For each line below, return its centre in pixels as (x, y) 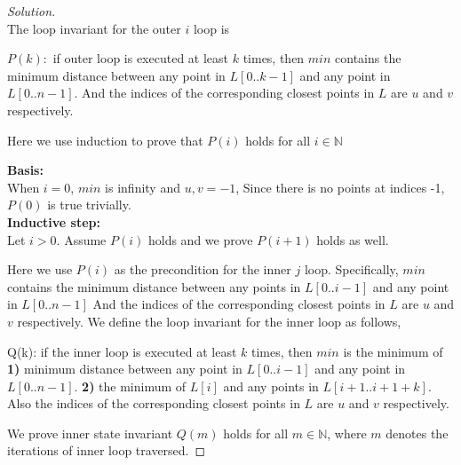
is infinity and (143, 187)
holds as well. (353, 239)
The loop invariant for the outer (94, 28)
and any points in (271, 386)
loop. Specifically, (351, 269)
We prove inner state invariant (90, 433)
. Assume (81, 239)
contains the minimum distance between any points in (154, 286)
